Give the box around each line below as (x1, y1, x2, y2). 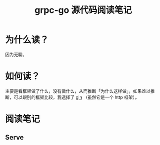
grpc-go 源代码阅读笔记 (34, 4, 132, 16)
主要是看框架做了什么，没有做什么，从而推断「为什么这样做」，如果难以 (5, 88, 151, 94)
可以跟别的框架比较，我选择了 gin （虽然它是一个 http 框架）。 (13, 94, 140, 100)
